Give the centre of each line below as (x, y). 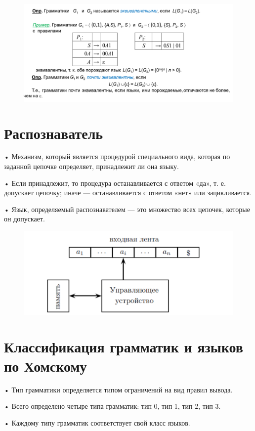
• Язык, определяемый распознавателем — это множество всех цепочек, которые (127, 209)
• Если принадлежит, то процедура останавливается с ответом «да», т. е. (115, 183)
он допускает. (25, 219)
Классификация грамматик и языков (124, 346)
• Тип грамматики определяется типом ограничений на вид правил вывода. (118, 389)
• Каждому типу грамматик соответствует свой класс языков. (97, 422)
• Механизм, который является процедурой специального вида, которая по (117, 156)
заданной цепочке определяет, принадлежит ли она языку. (91, 166)
